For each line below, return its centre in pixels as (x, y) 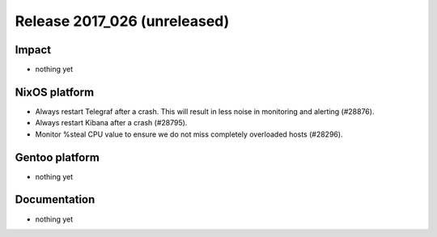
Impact (33, 50)
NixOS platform (55, 92)
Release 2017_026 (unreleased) (122, 21)
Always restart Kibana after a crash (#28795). (111, 123)
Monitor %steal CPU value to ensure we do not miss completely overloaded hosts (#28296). (189, 134)
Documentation (55, 199)
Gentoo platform (57, 157)
